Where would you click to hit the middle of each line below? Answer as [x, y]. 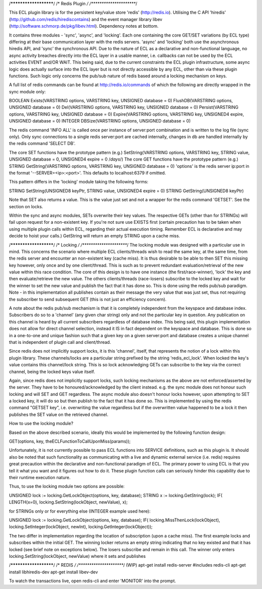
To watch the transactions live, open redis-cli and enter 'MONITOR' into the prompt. [93, 581]
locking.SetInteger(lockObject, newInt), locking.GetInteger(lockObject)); [81, 527]
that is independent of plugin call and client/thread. [60, 342]
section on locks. [26, 206]
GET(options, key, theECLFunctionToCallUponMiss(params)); [70, 441]
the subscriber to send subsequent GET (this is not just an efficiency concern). [88, 299]
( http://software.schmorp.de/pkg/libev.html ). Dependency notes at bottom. [84, 26]
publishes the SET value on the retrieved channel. [59, 414]
